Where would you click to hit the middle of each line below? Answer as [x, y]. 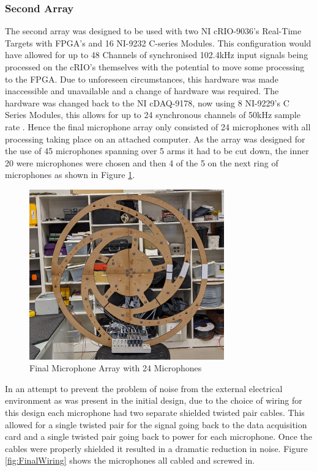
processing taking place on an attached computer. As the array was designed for [155, 139]
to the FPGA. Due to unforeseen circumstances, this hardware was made [142, 79]
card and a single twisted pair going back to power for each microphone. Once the [158, 436]
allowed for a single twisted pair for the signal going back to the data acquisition [156, 424]
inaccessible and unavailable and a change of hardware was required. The [142, 91]
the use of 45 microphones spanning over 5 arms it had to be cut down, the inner [157, 151]
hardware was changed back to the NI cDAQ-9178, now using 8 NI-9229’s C [147, 102]
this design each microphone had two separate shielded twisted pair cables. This [155, 412]
